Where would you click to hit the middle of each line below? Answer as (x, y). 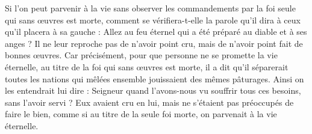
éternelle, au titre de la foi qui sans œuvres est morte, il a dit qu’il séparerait (147, 66)
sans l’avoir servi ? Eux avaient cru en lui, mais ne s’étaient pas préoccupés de (149, 102)
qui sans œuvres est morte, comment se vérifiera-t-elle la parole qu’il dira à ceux (153, 20)
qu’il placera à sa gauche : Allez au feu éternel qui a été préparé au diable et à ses (156, 32)
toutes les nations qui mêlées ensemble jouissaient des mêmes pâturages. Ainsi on (154, 78)
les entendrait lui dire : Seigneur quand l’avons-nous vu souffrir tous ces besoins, (153, 90)
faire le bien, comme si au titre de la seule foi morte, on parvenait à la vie (141, 114)
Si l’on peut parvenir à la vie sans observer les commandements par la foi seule (150, 8)
